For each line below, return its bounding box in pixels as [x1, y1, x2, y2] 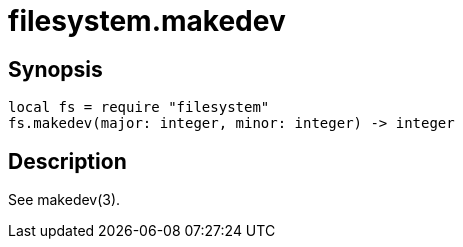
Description [8, 148, 127, 174]
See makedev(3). [8, 191, 121, 209]
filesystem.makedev [8, 4, 286, 38]
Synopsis [8, 56, 103, 82]
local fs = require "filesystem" [8, 99, 270, 116]
